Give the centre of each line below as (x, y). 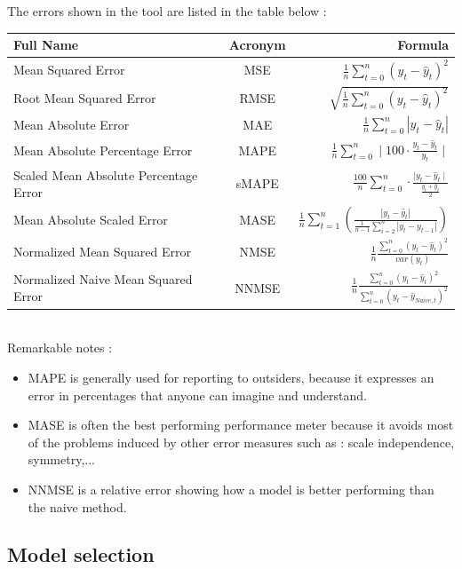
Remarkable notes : (60, 348)
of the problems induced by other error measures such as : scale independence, (241, 442)
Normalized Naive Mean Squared (103, 278)
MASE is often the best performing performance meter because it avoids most (241, 425)
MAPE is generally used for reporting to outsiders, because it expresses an (231, 377)
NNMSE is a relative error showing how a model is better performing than (231, 489)
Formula (423, 45)
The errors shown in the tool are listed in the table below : (167, 11)
